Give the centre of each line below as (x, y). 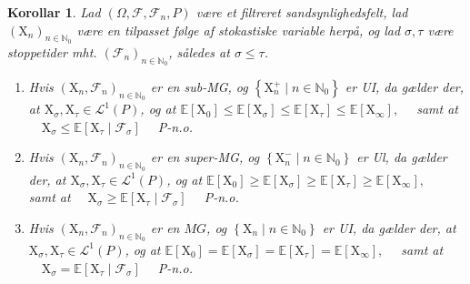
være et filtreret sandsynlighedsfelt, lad (302, 12)
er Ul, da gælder (402, 157)
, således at (199, 51)
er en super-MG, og (205, 157)
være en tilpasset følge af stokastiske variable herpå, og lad (239, 30)
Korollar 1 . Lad (54, 12)
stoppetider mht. (52, 51)
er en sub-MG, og (199, 86)
